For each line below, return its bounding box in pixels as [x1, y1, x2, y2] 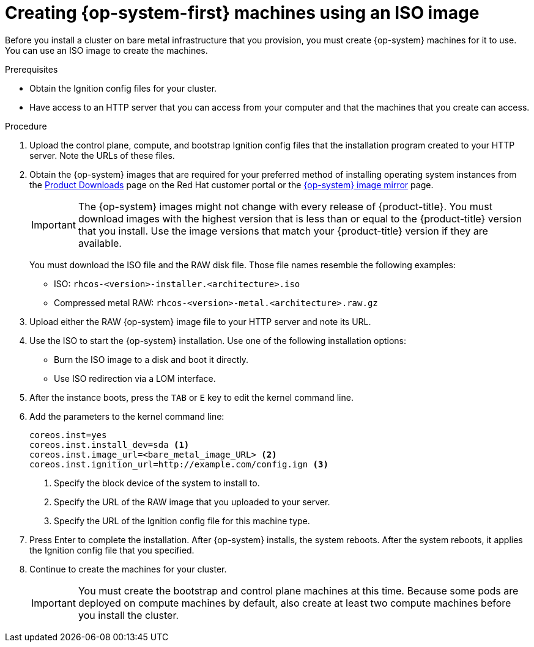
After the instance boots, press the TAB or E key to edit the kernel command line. [29, 392, 354, 403]
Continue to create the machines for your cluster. [29, 563, 227, 574]
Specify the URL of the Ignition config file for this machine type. [54, 515, 310, 526]
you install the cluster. [78, 609, 179, 621]
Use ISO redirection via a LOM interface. [54, 373, 216, 384]
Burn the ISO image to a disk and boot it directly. [54, 354, 249, 365]
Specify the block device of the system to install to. [54, 477, 260, 488]
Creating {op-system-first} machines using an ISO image [5, 2, 480, 23]
